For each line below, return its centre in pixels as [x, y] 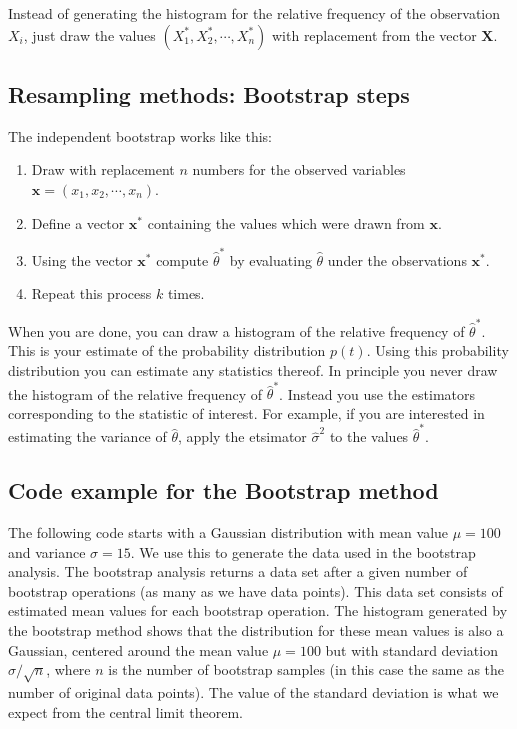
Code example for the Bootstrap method [223, 490]
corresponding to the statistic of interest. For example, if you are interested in [246, 412]
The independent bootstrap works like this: [140, 135]
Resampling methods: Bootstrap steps [209, 93]
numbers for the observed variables [299, 169]
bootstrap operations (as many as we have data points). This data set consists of [255, 590]
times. [186, 293]
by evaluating [270, 259]
